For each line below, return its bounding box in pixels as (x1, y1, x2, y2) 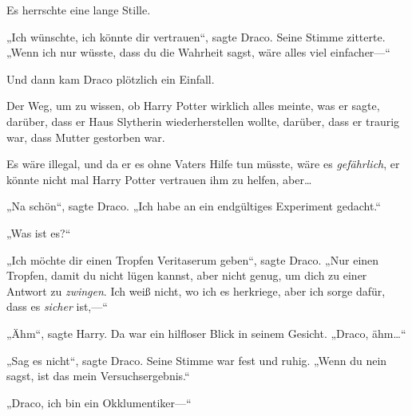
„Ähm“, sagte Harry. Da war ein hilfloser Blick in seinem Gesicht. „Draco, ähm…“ (6, 324, 406, 341)
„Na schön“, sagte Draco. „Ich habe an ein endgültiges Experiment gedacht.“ (6, 198, 381, 214)
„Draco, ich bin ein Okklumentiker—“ (6, 394, 192, 410)
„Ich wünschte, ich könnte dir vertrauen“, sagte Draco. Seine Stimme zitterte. (6, 28, 386, 45)
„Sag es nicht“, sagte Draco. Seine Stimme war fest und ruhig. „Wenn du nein (6, 351, 387, 368)
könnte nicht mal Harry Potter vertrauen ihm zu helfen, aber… (6, 171, 312, 187)
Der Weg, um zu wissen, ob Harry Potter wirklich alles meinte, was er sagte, (6, 97, 380, 114)
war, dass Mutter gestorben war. (6, 128, 165, 145)
